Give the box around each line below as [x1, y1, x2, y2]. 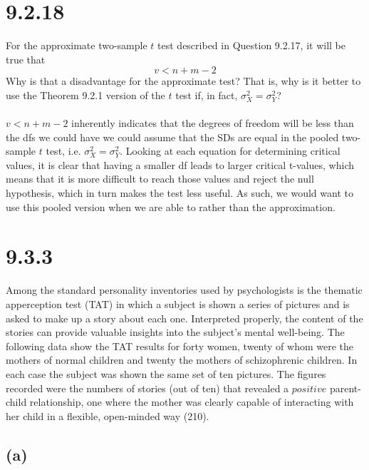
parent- [329, 380, 361, 395]
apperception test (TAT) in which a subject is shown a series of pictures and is [6, 296, 350, 311]
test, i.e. [46, 143, 81, 158]
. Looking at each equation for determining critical [120, 143, 341, 158]
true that [6, 51, 46, 66]
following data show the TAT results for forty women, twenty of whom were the [6, 338, 354, 353]
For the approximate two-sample [6, 38, 147, 53]
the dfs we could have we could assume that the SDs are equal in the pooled [6, 129, 339, 144]
